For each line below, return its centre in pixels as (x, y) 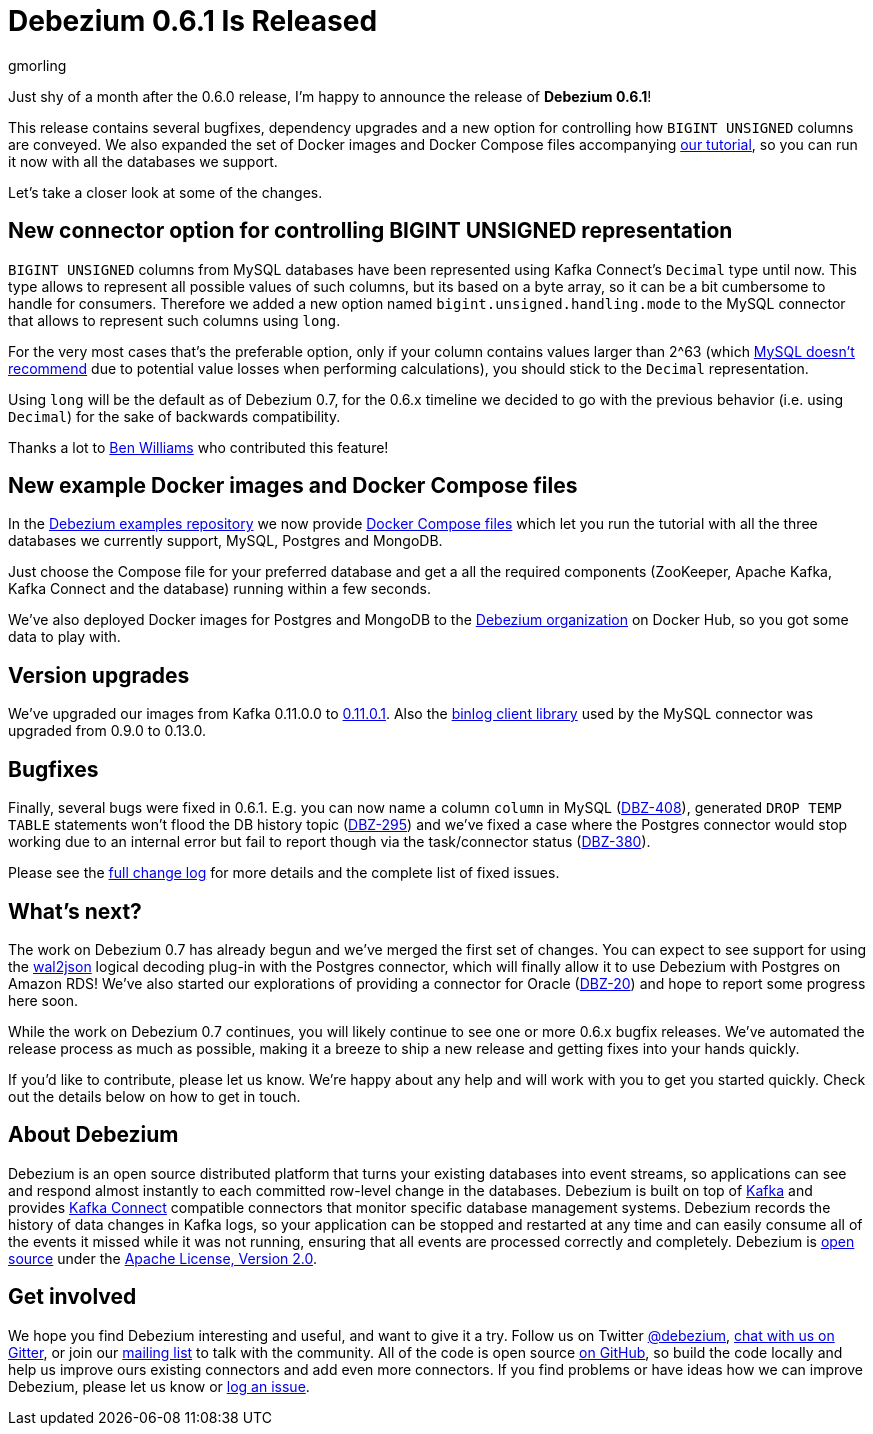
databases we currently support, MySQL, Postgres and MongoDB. (225, 541)
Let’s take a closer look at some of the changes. (165, 192)
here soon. (43, 1000)
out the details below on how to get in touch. (154, 1096)
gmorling (37, 65)
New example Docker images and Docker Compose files (293, 486)
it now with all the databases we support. (143, 161)
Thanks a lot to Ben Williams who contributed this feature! (198, 447)
